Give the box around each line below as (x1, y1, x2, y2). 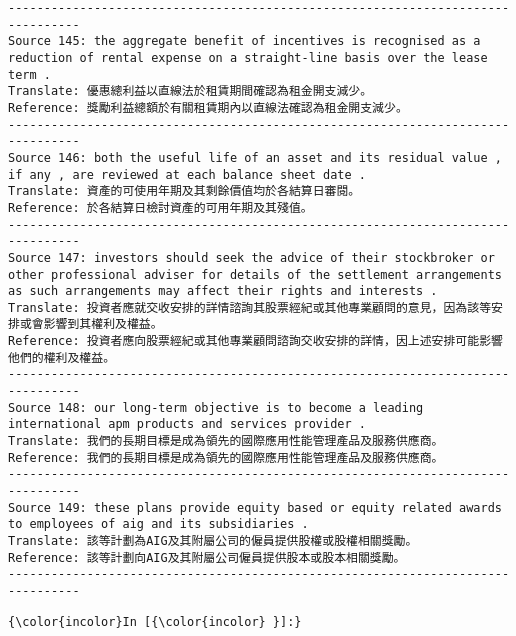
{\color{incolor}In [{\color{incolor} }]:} (8, 614, 302, 629)
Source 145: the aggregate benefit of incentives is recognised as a (8, 34, 481, 49)
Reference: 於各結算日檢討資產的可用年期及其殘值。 (8, 200, 313, 215)
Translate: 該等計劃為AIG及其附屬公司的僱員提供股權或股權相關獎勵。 (8, 534, 418, 548)
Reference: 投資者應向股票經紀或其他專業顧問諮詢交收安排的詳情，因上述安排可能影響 (8, 334, 503, 349)
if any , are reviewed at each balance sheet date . (8, 167, 366, 182)
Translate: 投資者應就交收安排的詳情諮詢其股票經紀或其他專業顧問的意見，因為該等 (8, 300, 492, 315)
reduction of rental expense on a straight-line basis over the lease (8, 50, 488, 65)
